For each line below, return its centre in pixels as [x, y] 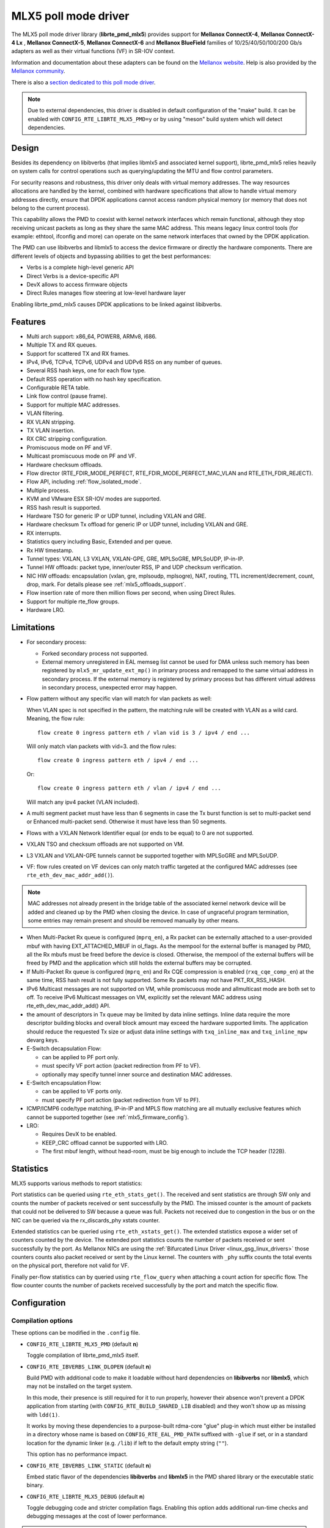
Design [25, 148]
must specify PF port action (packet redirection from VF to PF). [121, 1100]
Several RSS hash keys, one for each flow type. [86, 370]
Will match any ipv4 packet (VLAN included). [83, 802]
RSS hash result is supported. [64, 507]
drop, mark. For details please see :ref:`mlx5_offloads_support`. [106, 584]
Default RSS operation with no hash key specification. [94, 379]
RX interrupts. [44, 533]
